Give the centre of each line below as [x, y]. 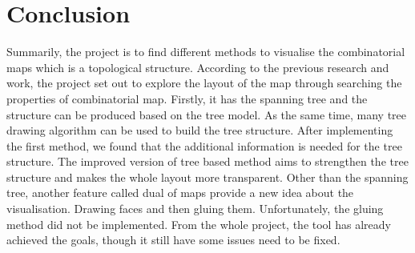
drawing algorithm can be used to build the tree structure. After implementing [200, 130]
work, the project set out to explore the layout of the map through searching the [204, 83]
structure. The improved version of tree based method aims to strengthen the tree [207, 161]
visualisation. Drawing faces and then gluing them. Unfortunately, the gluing [195, 209]
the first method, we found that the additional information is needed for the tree [204, 145]
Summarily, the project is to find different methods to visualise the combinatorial [206, 52]
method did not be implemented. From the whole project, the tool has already [199, 224]
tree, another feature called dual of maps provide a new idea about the [180, 193]
